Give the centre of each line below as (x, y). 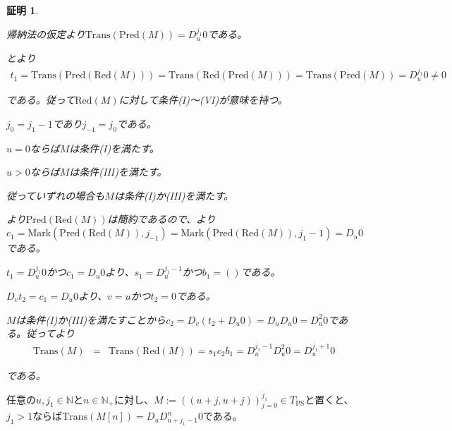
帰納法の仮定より (46, 34)
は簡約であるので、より (161, 219)
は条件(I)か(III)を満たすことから (91, 319)
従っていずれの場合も (56, 195)
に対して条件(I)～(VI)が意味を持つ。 (203, 100)
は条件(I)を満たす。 (114, 148)
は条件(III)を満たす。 (118, 172)
